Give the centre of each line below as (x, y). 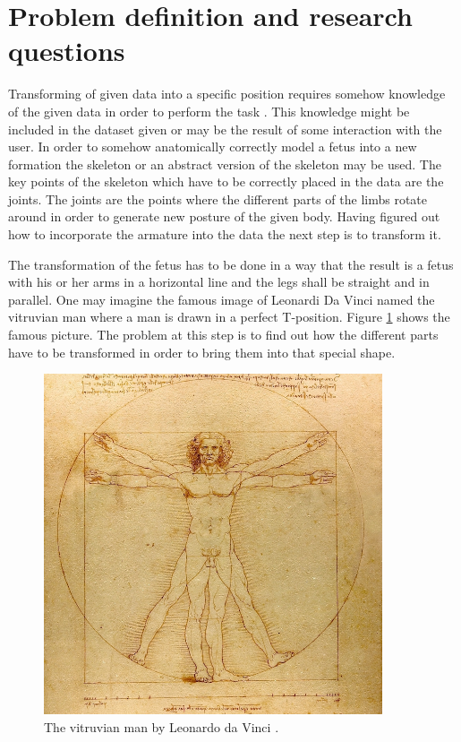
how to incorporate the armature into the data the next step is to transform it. (225, 234)
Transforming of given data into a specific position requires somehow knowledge (227, 94)
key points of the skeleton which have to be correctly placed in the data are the (226, 181)
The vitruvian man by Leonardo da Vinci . (162, 726)
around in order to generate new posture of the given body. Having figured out (224, 216)
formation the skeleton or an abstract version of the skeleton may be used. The (225, 164)
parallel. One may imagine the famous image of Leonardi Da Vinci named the (222, 299)
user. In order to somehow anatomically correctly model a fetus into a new (213, 147)
